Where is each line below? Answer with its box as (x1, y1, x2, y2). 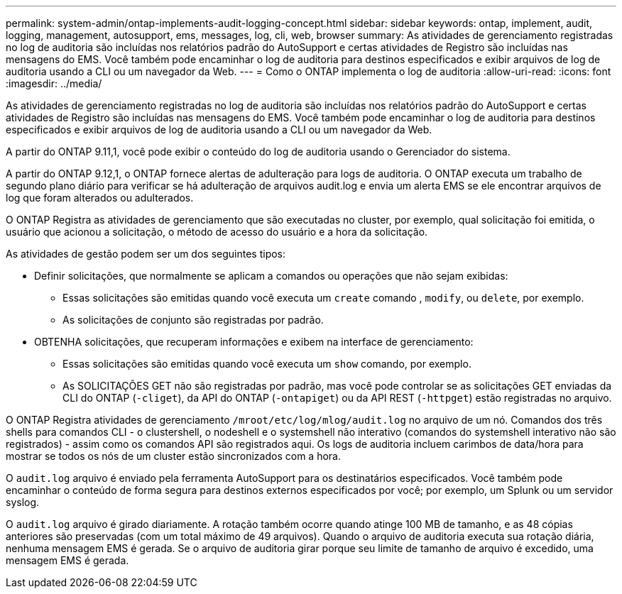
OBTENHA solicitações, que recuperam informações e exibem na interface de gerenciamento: (34, 336, 474, 348)
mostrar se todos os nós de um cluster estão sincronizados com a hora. (6, 450, 341, 462)
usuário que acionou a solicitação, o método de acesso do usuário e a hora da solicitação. (6, 226, 428, 238)
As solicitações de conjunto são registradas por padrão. (62, 314, 324, 326)
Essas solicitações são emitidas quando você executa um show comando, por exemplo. (62, 358, 471, 370)
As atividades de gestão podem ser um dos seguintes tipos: (6, 248, 286, 260)
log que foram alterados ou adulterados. (6, 192, 194, 204)
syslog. (6, 496, 40, 508)
